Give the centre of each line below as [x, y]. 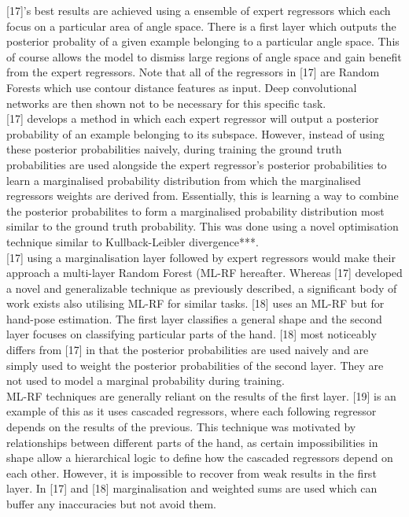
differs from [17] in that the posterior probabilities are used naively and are [188, 350]
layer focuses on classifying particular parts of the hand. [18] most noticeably [192, 334]
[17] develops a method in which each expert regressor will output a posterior [193, 118]
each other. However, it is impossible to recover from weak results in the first [192, 473]
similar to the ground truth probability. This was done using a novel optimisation [203, 226]
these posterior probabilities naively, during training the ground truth [174, 149]
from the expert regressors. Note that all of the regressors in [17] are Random [193, 72]
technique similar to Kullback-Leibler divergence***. [133, 241]
